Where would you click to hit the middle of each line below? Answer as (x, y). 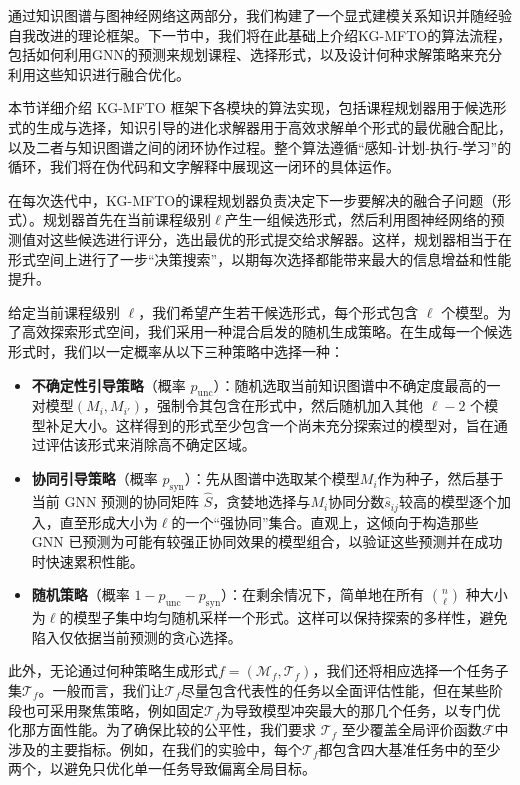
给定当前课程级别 (64, 311)
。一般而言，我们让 (101, 689)
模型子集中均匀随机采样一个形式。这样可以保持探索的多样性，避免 (290, 617)
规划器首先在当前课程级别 (126, 219)
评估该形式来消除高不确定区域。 (150, 444)
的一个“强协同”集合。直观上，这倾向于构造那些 (325, 521)
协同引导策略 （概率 (94, 478)
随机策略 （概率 (80, 594)
